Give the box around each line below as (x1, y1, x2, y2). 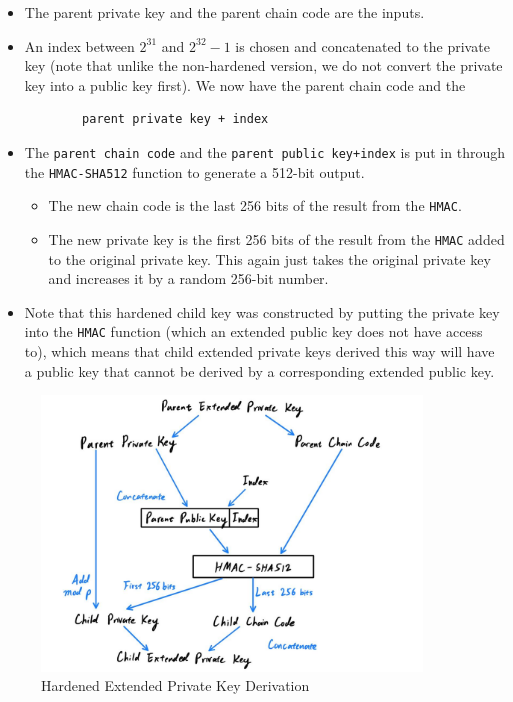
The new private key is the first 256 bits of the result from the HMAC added (48, 228, 505, 249)
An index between (24, 35, 135, 56)
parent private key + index (82, 112, 269, 127)
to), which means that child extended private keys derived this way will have (24, 341, 495, 362)
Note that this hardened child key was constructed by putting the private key (24, 301, 500, 322)
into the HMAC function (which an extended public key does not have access (24, 321, 483, 342)
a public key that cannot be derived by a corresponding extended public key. (24, 360, 495, 381)
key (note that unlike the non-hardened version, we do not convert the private (24, 55, 503, 76)
